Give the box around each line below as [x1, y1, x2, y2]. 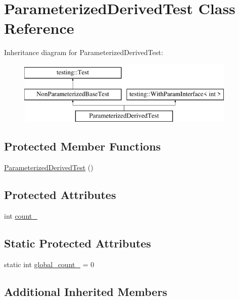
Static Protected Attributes [4, 235, 151, 251]
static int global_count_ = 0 [4, 259, 94, 269]
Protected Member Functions [4, 138, 161, 154]
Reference [4, 18, 74, 38]
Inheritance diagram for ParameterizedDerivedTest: [4, 47, 163, 58]
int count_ [4, 210, 37, 221]
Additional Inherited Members [4, 283, 167, 299]
